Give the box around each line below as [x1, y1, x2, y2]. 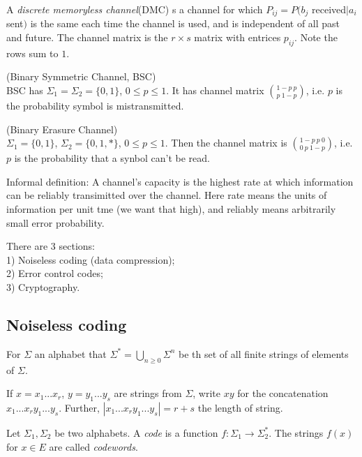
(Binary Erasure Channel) [6, 121, 118, 136]
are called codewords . [49, 439, 138, 454]
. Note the [294, 30, 338, 45]
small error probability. [6, 215, 105, 230]
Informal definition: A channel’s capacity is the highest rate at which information [6, 174, 354, 188]
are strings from [114, 386, 182, 400]
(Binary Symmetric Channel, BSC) [6, 69, 156, 84]
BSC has [6, 83, 43, 98]
